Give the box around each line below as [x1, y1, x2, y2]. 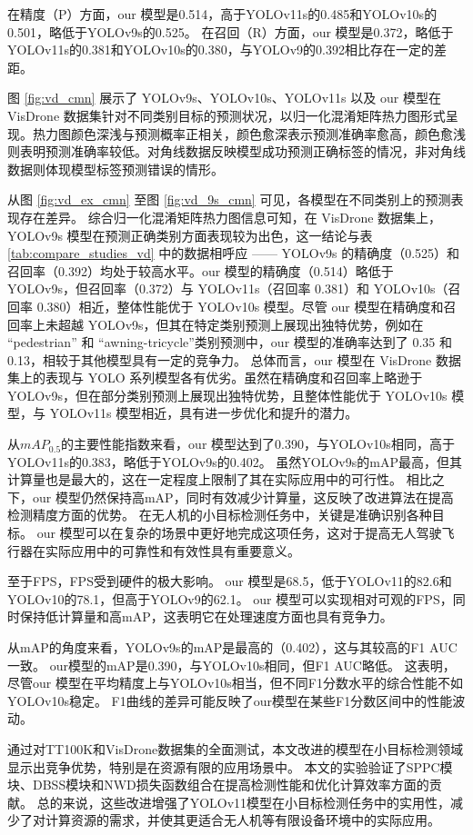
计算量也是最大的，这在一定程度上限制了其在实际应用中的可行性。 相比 [7, 470, 432, 489]
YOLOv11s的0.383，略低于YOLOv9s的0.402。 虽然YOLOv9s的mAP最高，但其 [7, 452, 462, 471]
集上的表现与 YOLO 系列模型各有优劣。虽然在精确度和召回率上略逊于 [7, 368, 423, 387]
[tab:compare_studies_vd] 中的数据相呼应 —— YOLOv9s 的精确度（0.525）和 [7, 244, 460, 263]
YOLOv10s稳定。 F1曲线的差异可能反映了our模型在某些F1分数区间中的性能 [7, 691, 453, 710]
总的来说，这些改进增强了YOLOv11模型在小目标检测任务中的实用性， [36, 792, 451, 811]
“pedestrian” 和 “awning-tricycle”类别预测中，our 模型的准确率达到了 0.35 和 [7, 333, 453, 352]
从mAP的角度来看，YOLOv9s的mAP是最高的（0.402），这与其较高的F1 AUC [7, 638, 458, 656]
